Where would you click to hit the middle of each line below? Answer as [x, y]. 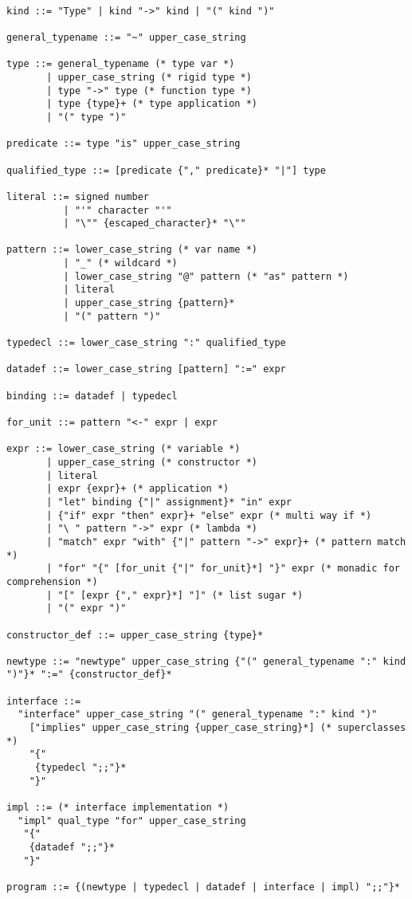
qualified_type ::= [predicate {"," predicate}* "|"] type [166, 170]
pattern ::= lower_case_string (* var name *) [132, 250]
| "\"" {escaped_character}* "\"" [155, 224]
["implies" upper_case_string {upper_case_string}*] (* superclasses [218, 728]
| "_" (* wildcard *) [120, 263]
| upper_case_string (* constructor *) [152, 462]
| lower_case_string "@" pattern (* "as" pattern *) [206, 276]
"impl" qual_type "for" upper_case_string [132, 820]
